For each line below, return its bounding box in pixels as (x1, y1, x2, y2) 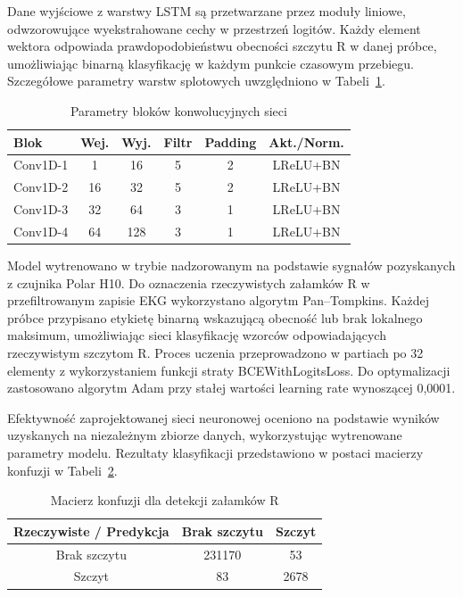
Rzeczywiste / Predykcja (13, 521, 169, 540)
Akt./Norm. (269, 132, 344, 151)
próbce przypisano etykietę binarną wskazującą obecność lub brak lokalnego (7, 308, 423, 327)
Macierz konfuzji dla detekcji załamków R (50, 491, 279, 510)
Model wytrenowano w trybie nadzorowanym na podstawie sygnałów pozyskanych (7, 256, 456, 275)
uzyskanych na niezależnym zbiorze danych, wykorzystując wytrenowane (7, 426, 402, 444)
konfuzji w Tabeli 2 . (7, 460, 118, 479)
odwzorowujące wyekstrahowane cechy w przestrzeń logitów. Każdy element (7, 19, 421, 37)
